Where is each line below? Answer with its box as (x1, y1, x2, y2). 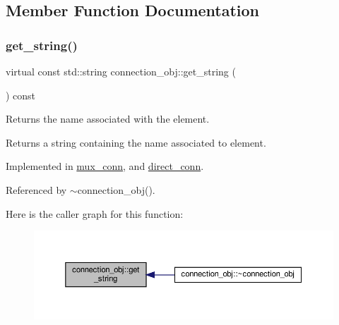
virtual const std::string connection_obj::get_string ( (6, 64, 236, 78)
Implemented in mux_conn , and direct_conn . (6, 159, 204, 173)
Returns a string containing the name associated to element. (6, 135, 266, 149)
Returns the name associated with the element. (6, 111, 210, 126)
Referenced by (6, 182, 67, 197)
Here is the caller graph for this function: (6, 206, 184, 221)
